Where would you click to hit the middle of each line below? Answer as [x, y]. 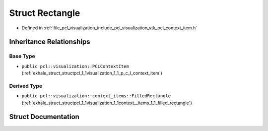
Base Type [22, 56]
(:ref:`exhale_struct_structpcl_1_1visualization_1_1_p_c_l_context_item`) [92, 73]
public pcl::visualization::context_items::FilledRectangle [96, 96]
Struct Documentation [44, 117]
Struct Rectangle [45, 13]
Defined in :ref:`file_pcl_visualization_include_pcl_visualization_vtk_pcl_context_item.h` [109, 28]
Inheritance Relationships [50, 42]
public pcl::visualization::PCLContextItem [75, 66]
